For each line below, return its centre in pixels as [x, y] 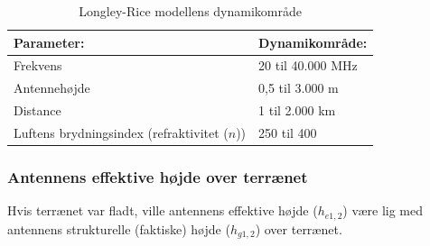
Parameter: [49, 42]
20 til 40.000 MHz [308, 65]
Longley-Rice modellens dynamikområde [190, 11]
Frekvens [38, 65]
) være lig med [383, 210]
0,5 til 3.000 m [299, 88]
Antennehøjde [52, 88]
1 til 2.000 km [297, 110]
